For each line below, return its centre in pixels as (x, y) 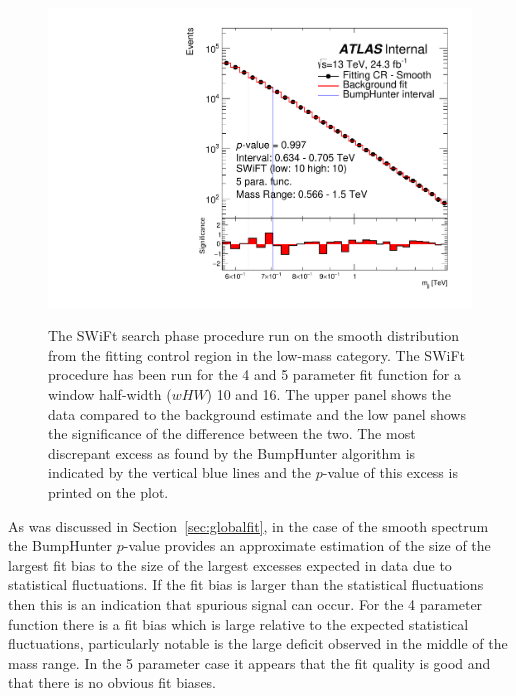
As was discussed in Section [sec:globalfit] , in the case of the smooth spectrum (248, 525)
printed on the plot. (108, 492)
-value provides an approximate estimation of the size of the (307, 545)
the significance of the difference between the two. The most (232, 433)
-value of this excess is (390, 472)
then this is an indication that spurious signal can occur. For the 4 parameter (245, 603)
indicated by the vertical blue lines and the (180, 472)
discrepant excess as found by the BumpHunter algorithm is (232, 452)
